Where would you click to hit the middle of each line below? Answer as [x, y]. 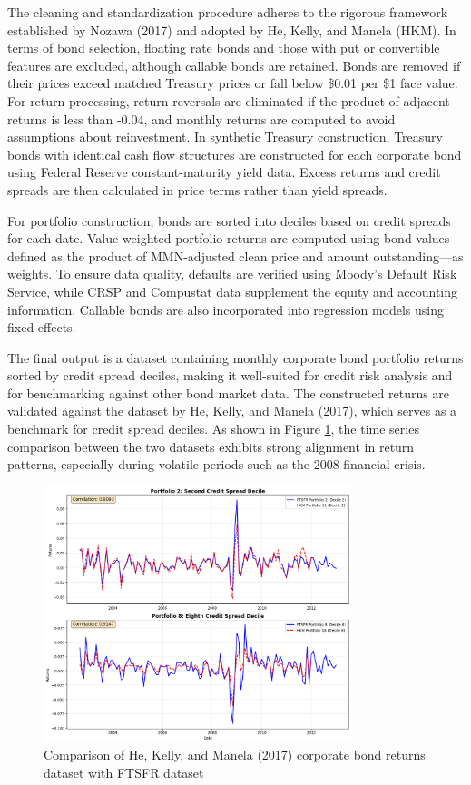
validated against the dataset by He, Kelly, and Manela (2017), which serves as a [232, 411]
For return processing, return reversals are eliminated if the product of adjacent [229, 100]
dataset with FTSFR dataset [124, 772]
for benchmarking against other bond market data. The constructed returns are [229, 392]
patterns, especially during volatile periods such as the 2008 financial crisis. [216, 464]
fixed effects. [42, 327]
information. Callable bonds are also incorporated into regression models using [226, 309]
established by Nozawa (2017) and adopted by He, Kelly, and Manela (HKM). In [232, 29]
